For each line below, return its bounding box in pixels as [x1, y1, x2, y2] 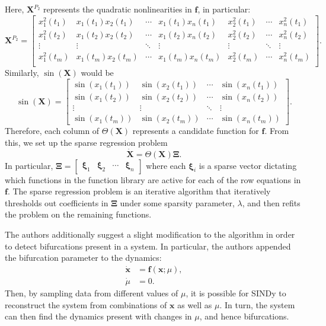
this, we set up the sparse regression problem [5, 136, 168, 148]
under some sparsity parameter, [120, 196, 235, 209]
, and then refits [242, 196, 301, 209]
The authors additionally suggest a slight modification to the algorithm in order [5, 228, 295, 240]
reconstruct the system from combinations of [5, 298, 167, 311]
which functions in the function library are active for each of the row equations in [5, 173, 301, 186]
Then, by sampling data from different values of [5, 287, 178, 299]
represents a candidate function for [132, 124, 259, 137]
